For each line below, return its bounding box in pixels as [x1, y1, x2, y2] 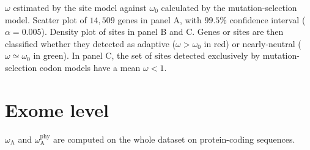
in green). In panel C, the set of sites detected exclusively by [33, 49, 260, 62]
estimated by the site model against [13, 1, 147, 13]
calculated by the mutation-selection [161, 1, 297, 13]
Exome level [5, 97, 109, 122]
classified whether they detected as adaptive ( [5, 37, 176, 50]
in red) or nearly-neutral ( [204, 37, 301, 50]
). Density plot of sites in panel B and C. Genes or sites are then [41, 25, 284, 38]
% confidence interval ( [220, 13, 306, 26]
